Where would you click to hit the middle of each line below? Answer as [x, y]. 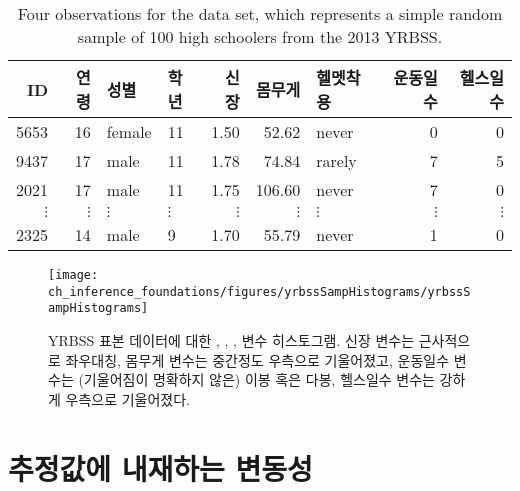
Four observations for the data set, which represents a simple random [260, 13]
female [129, 131]
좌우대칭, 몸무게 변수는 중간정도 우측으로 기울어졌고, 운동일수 [257, 359]
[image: [73, 275]
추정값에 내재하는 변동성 [160, 467]
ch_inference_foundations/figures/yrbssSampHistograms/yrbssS [259, 291]
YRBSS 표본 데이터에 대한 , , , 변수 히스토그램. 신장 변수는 [231, 339]
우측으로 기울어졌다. [128, 398]
